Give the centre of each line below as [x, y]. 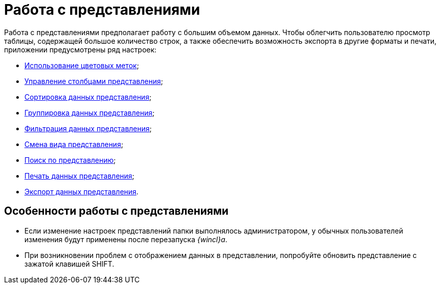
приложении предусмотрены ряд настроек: [80, 49]
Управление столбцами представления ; [94, 81]
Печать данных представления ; [80, 176]
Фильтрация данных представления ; [88, 128]
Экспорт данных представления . [82, 191]
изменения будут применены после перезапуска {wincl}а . [126, 239]
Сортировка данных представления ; [88, 97]
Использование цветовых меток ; [82, 65]
